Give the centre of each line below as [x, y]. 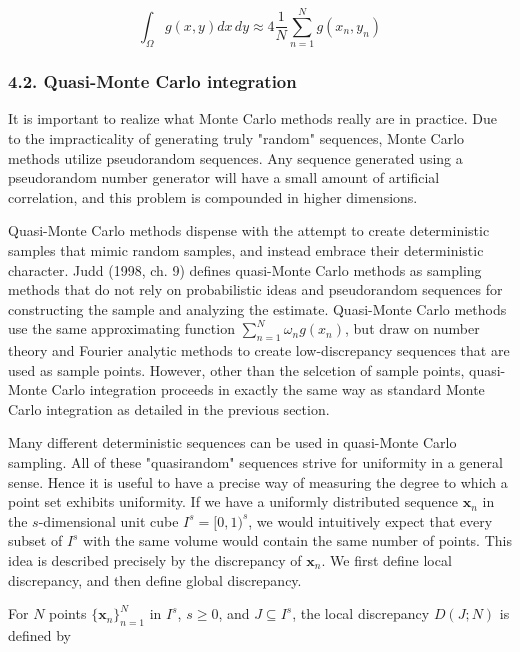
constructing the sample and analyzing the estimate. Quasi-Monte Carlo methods [257, 308]
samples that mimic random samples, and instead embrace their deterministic [246, 249]
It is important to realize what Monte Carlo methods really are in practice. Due [253, 118]
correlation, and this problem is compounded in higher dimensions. [213, 196]
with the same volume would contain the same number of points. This [297, 540]
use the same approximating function [121, 328]
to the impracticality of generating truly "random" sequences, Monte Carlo [236, 137]
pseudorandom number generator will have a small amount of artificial [224, 177]
